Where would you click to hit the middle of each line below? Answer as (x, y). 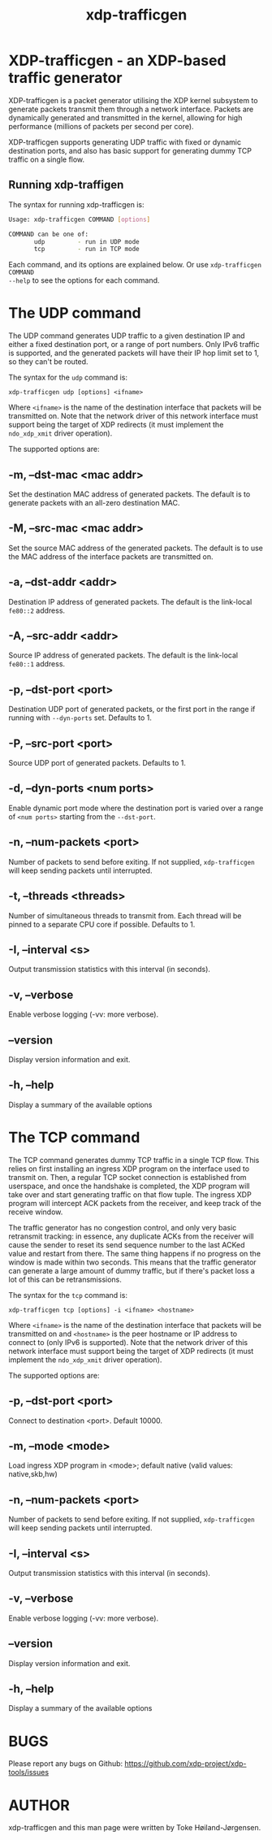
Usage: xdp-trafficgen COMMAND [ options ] (80, 219)
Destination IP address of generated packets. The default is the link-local (130, 601)
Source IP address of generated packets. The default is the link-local (123, 655)
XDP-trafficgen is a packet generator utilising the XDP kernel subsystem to (133, 100)
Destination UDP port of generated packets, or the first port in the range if (132, 710)
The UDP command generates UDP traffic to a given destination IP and (127, 336)
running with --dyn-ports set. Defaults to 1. (80, 718)
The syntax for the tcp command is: (68, 1295)
